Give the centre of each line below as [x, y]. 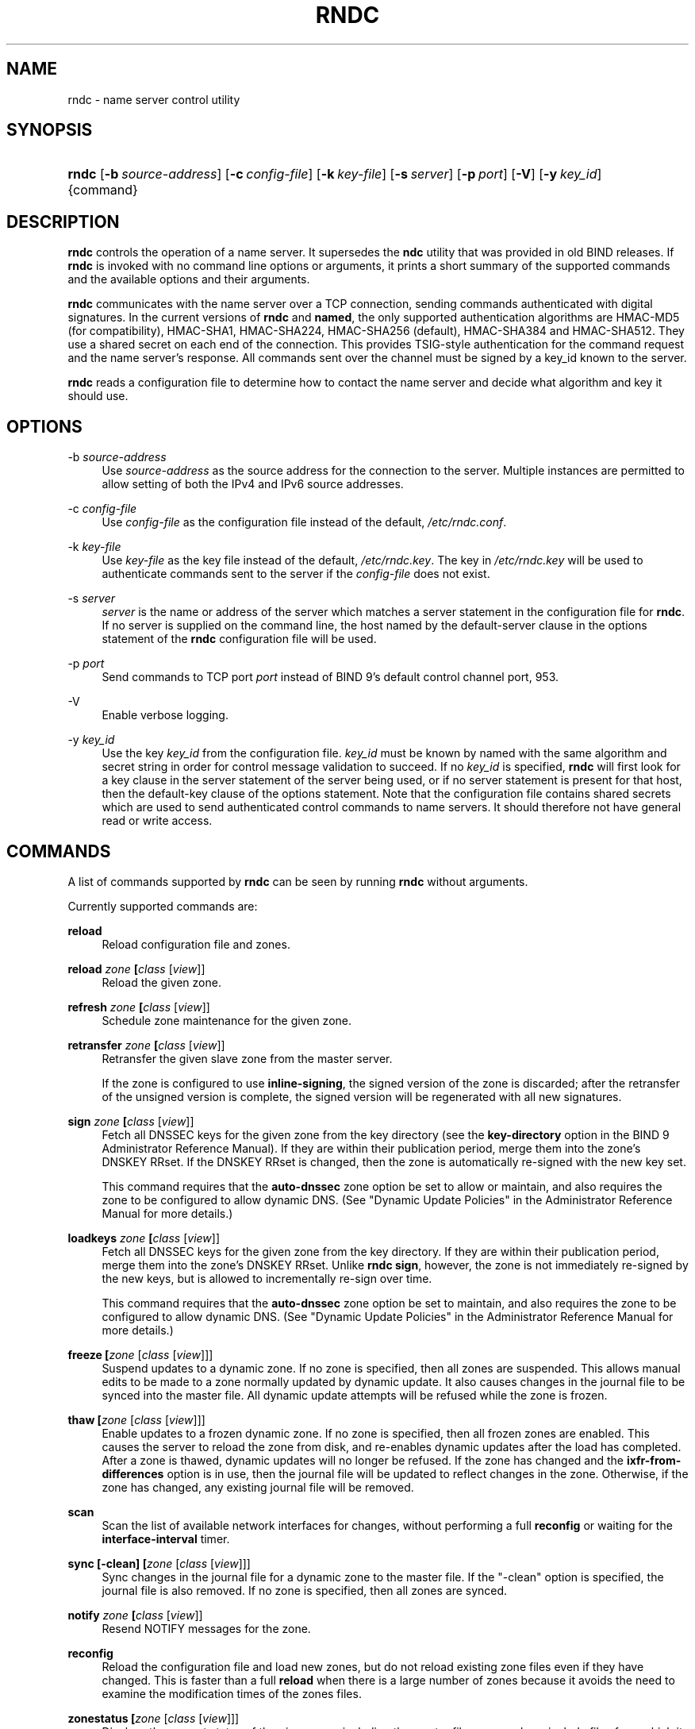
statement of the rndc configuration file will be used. [239, 639]
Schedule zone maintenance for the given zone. [227, 1020]
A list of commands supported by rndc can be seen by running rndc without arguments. [298, 881]
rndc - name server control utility [154, 99]
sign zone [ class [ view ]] [131, 1121]
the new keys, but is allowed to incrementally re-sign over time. [267, 1278]
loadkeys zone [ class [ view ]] [144, 1238]
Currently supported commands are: [163, 906]
